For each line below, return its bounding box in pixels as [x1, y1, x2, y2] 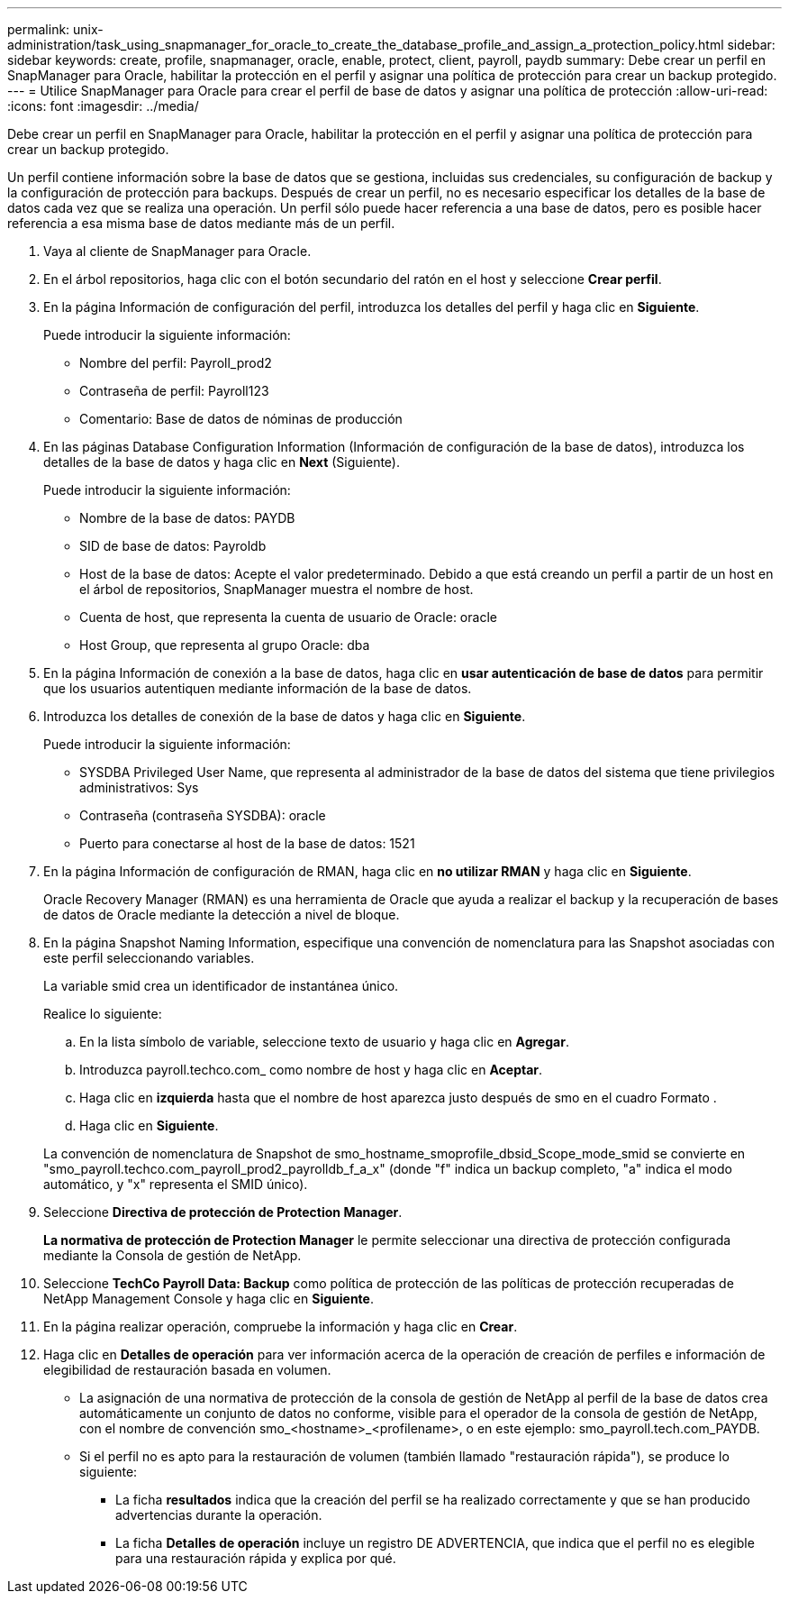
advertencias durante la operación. [115, 1507, 322, 1523]
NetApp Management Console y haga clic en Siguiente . [43, 1291, 374, 1306]
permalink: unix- [7, 22, 104, 37]
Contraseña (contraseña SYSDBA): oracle [79, 808, 326, 823]
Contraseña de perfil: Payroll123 [79, 383, 269, 398]
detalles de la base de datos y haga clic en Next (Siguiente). [43, 454, 401, 470]
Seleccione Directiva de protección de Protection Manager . [43, 1204, 403, 1220]
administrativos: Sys [79, 780, 199, 795]
